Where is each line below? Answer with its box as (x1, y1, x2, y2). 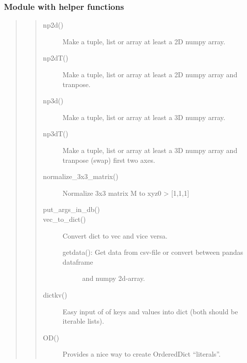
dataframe (62, 256, 93, 267)
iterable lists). (62, 316, 104, 326)
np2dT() (43, 53, 68, 63)
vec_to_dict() (43, 213, 86, 224)
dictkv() (43, 289, 67, 300)
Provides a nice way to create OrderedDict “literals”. (62, 349, 221, 359)
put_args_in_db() (43, 204, 100, 214)
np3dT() (43, 128, 68, 139)
